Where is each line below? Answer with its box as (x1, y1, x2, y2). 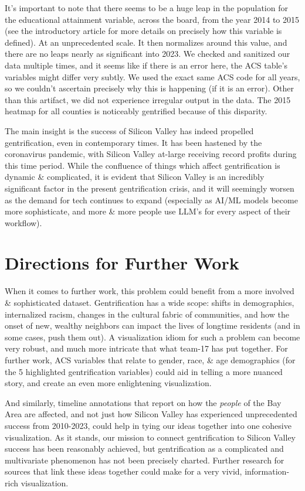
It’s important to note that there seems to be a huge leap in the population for (5, 2, 288, 13)
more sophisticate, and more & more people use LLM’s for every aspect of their (5, 205, 291, 217)
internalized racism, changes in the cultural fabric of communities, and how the (5, 308, 289, 320)
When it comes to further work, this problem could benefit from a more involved (5, 285, 294, 297)
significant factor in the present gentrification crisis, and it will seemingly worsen (5, 182, 294, 194)
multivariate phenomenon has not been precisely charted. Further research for (5, 454, 284, 466)
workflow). (5, 216, 42, 229)
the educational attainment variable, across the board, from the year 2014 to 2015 (5, 13, 300, 25)
